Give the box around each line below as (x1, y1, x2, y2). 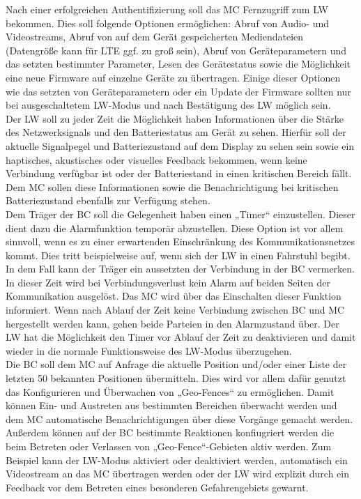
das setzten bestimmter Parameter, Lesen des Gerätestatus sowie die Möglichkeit (6, 56, 351, 71)
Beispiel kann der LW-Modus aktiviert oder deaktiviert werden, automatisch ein (6, 452, 348, 467)
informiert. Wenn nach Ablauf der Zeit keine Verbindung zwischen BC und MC (6, 302, 345, 317)
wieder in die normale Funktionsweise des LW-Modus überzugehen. (6, 343, 292, 358)
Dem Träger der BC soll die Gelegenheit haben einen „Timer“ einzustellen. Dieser (6, 206, 355, 221)
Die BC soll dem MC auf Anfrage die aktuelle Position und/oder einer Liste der (6, 357, 347, 371)
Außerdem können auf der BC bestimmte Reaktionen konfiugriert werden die (6, 425, 335, 440)
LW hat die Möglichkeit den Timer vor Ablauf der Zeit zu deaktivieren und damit (6, 330, 356, 344)
